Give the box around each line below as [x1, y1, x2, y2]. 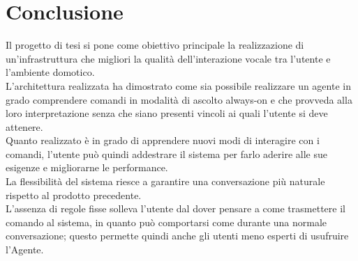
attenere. [6, 119, 43, 134]
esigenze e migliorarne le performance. [6, 160, 168, 175]
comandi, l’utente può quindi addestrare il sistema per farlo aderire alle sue [6, 146, 328, 161]
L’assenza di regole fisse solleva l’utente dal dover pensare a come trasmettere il [6, 201, 345, 216]
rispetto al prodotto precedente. [6, 187, 142, 202]
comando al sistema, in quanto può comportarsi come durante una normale [6, 214, 327, 229]
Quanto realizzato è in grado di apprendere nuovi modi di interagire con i [6, 133, 320, 148]
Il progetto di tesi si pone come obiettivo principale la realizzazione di [6, 38, 304, 52]
